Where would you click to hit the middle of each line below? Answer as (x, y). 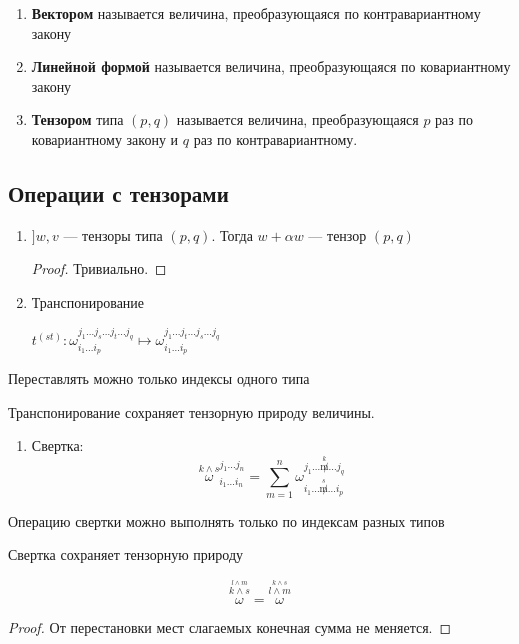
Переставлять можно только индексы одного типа (159, 378)
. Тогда (232, 234)
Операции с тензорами (118, 192)
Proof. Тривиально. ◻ (99, 268)
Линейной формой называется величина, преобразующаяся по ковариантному (271, 66)
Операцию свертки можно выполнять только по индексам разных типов (226, 520)
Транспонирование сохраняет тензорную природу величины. (191, 411)
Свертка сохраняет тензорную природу (126, 554)
